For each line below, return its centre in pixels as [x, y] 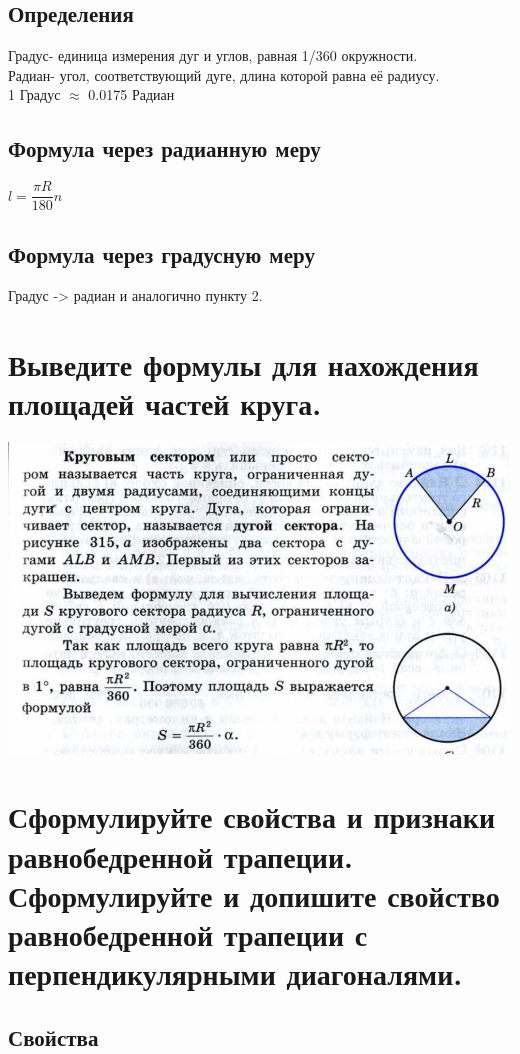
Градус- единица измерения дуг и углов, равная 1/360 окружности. [213, 55]
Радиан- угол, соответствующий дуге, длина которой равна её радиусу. [224, 74]
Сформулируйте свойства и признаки [252, 816]
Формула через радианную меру [164, 148]
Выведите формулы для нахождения [243, 364]
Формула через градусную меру [161, 253]
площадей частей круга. [165, 403]
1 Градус [34, 94]
